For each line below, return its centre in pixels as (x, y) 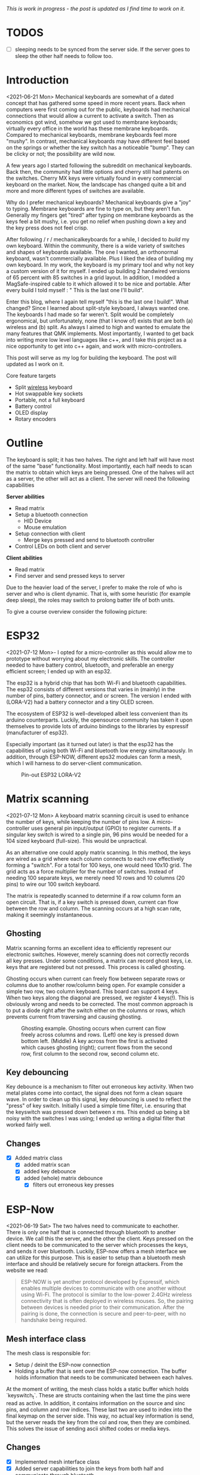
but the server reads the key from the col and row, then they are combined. (99, 1422)
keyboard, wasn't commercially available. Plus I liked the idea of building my (100, 258)
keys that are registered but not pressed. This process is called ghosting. (96, 967)
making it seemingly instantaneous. (50, 915)
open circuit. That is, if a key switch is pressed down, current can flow (93, 902)
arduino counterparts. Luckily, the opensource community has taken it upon (99, 720)
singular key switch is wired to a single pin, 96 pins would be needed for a (97, 834)
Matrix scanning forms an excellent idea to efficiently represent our (89, 948)
